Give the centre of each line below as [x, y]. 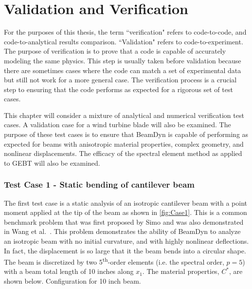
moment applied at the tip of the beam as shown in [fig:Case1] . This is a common [126, 212]
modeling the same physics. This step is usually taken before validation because [123, 60]
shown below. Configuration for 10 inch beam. [72, 281]
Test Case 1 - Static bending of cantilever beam [99, 184]
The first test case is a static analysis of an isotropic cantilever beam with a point [126, 202]
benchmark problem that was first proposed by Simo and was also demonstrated [124, 222]
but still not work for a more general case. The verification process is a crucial [120, 80]
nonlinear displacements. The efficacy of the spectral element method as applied [123, 153]
